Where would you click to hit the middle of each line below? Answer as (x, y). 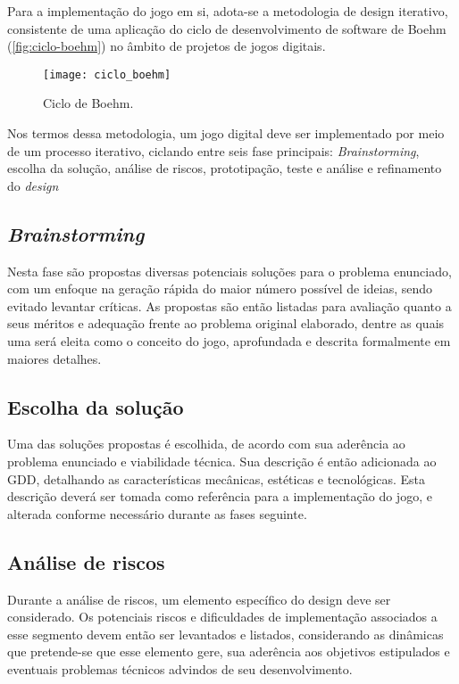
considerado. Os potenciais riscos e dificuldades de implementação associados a (222, 617)
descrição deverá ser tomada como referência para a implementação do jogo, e (220, 496)
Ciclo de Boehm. (88, 103)
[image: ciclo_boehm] (107, 74)
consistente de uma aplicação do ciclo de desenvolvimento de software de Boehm (227, 28)
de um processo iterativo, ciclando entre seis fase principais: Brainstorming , (213, 150)
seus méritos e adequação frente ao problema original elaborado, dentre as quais (226, 323)
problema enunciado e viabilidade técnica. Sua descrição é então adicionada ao (222, 461)
